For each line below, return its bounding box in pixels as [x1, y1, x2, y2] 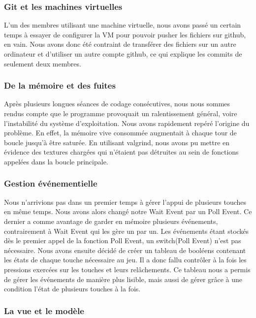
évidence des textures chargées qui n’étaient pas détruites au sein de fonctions [4, 147, 239, 157]
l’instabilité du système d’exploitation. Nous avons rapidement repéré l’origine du [4, 118, 250, 128]
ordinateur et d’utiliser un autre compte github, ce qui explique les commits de [4, 49, 242, 59]
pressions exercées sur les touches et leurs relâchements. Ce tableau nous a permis [4, 264, 251, 274]
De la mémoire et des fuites [4, 79, 116, 92]
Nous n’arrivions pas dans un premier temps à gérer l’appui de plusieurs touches [4, 196, 247, 207]
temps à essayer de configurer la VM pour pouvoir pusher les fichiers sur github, [4, 29, 246, 39]
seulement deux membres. [4, 58, 81, 68]
